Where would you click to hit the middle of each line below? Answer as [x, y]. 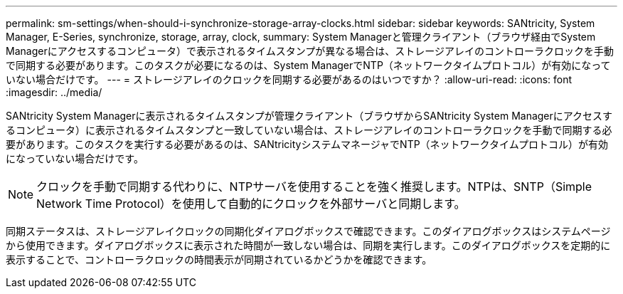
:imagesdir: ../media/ [54, 92]
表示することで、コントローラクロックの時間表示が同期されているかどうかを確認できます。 [219, 259]
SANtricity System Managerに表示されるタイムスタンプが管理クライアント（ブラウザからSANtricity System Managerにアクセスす [309, 116]
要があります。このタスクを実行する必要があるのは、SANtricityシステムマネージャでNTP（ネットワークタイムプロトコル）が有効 [307, 144]
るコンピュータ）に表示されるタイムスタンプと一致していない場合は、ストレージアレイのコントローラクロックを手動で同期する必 [309, 130]
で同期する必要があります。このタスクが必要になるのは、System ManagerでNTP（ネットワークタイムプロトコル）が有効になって [308, 65]
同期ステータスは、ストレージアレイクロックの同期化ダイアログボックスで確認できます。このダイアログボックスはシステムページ [308, 231]
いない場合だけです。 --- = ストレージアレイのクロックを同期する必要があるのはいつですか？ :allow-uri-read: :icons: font [289, 79]
